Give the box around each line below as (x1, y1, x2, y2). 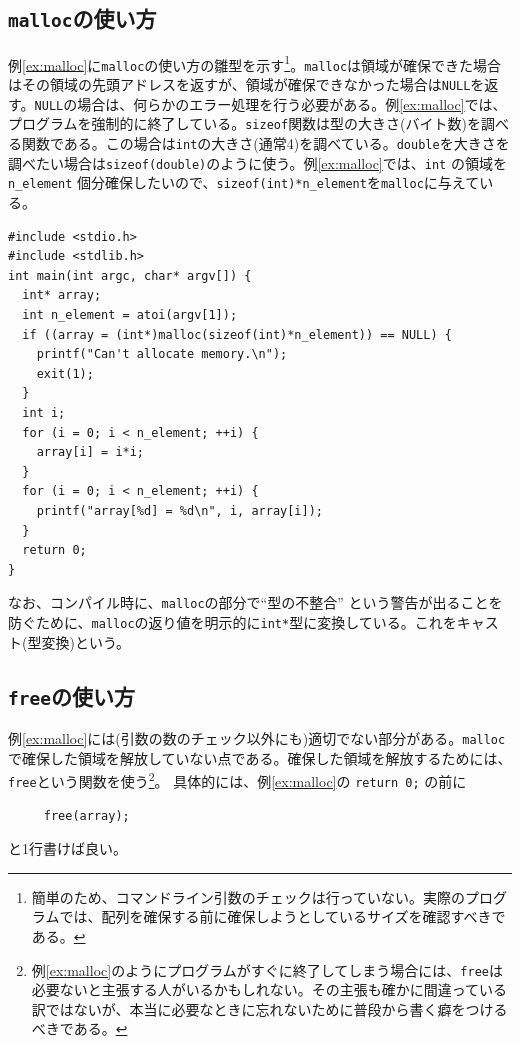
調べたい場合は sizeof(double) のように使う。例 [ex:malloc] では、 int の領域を (8, 152, 507, 173)
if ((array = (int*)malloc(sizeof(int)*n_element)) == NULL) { (22, 327, 452, 342)
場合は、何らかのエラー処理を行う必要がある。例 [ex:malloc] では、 (77, 93, 507, 114)
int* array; (22, 288, 102, 303)
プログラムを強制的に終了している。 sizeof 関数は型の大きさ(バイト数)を (8, 113, 482, 134)
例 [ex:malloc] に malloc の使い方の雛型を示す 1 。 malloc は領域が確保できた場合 (8, 51, 502, 75)
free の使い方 (8, 680, 135, 711)
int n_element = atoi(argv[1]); (22, 308, 238, 322)
